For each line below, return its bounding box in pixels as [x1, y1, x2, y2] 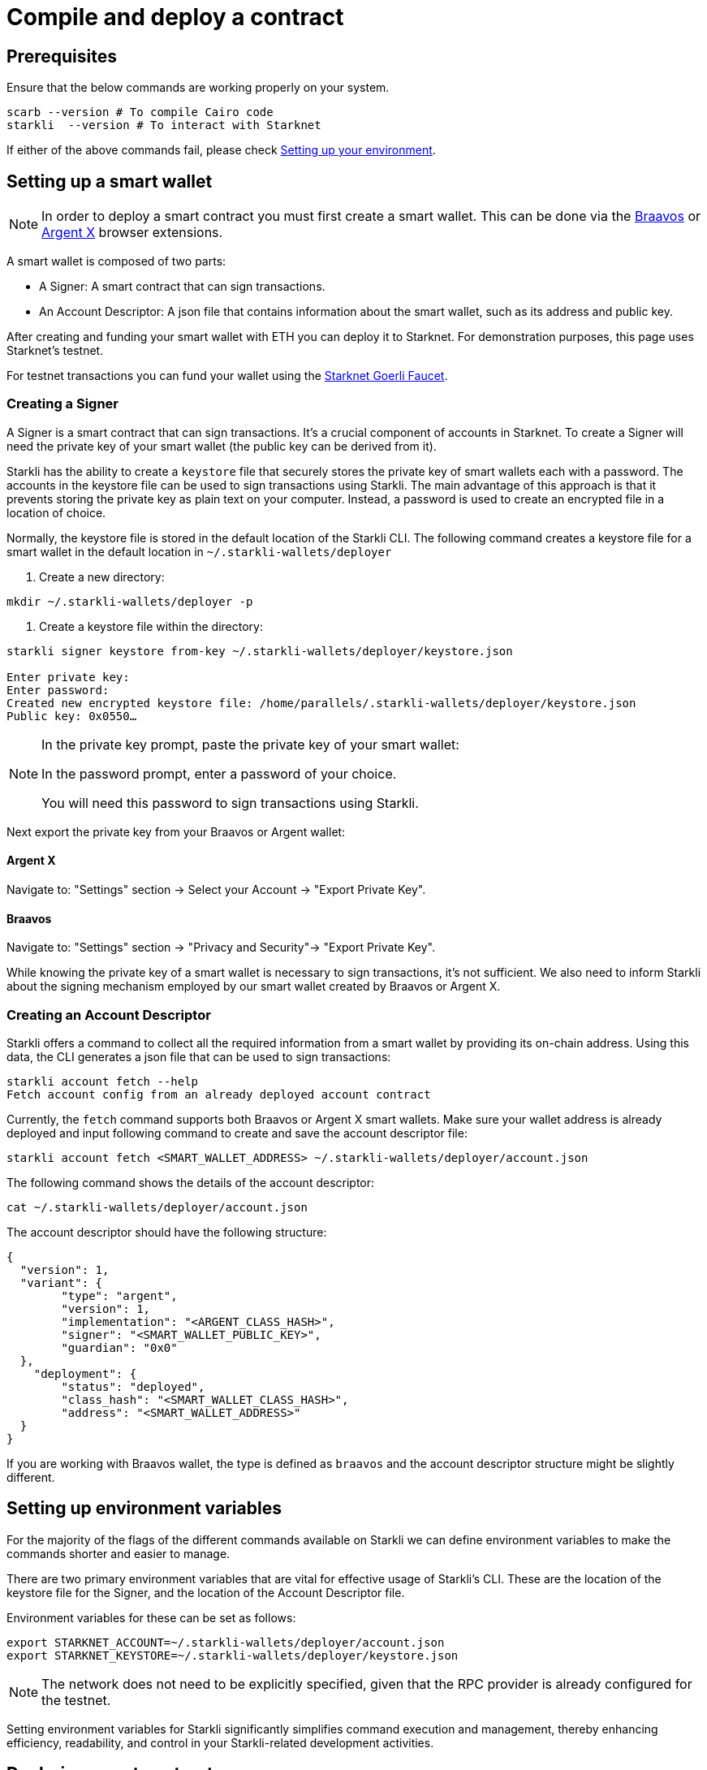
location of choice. [6, 505, 106, 520]
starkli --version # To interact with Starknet [6, 119, 321, 132]
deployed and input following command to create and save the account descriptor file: [6, 1125, 468, 1140]
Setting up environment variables [6, 1498, 282, 1519]
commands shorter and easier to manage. [6, 1546, 231, 1561]
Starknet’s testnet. [6, 343, 104, 358]
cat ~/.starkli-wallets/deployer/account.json [6, 1200, 308, 1214]
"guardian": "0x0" [61, 1340, 178, 1354]
